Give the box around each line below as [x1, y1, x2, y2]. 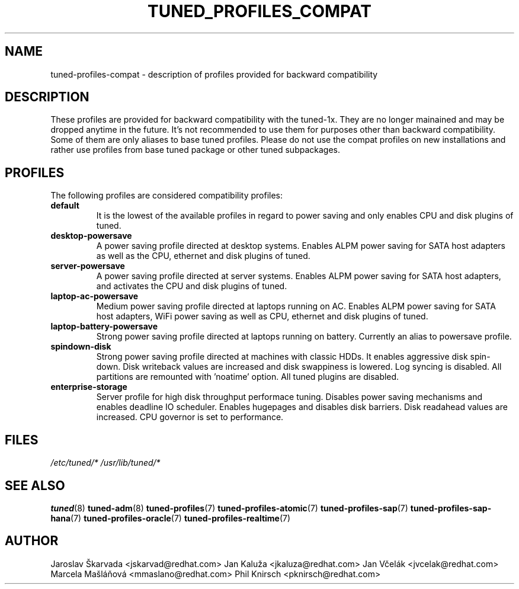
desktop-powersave [50, 231, 132, 241]
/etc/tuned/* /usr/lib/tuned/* [50, 457, 161, 468]
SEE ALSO [5, 478, 65, 493]
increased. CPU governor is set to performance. [96, 412, 284, 422]
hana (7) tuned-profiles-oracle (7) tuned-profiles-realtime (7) [50, 513, 291, 523]
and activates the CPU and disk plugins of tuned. [96, 281, 287, 292]
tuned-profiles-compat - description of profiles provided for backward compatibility [50, 69, 378, 79]
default [50, 200, 79, 211]
